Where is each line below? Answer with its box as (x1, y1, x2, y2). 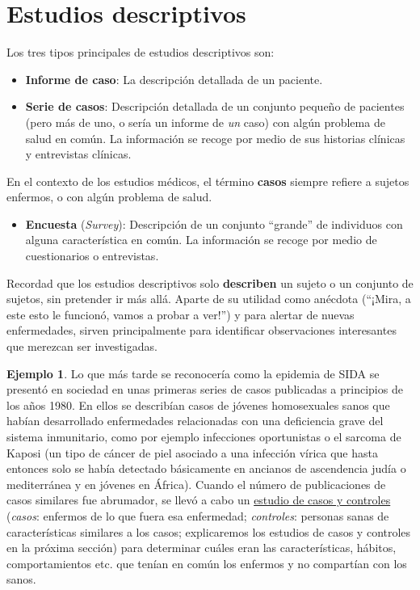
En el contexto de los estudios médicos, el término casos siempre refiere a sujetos (6, 172, 409, 189)
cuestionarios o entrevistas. (25, 247, 159, 264)
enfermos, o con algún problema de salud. (6, 188, 212, 205)
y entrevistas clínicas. (25, 145, 132, 162)
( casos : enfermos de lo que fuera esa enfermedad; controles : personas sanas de (6, 507, 389, 524)
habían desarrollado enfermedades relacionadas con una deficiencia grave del (6, 412, 384, 429)
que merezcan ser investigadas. (6, 338, 157, 355)
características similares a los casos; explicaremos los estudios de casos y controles (6, 523, 411, 540)
